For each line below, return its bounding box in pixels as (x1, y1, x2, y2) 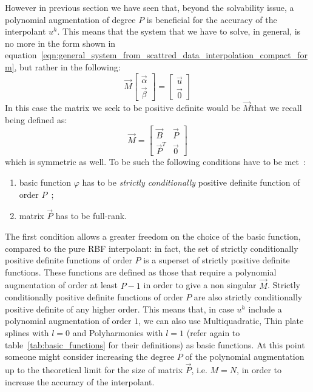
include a (248, 302, 282, 315)
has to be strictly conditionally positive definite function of (82, 176, 300, 189)
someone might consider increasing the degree (5, 350, 175, 363)
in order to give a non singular (143, 279, 257, 291)
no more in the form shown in (5, 36, 116, 49)
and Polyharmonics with (72, 326, 163, 339)
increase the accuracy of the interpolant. (5, 375, 155, 388)
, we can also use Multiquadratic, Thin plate (138, 314, 304, 327)
